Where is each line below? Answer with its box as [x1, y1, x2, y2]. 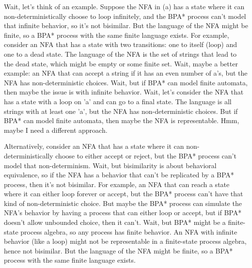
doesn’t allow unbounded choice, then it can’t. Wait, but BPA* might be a [4, 217, 226, 227]
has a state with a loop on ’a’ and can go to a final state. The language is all [4, 96, 232, 106]
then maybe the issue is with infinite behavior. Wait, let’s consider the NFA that [4, 87, 244, 97]
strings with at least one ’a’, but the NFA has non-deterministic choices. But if [4, 106, 238, 116]
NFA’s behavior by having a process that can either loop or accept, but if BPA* [4, 207, 242, 218]
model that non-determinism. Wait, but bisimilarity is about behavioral [4, 160, 217, 170]
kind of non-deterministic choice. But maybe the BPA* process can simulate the [4, 198, 242, 208]
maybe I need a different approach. [4, 125, 108, 135]
